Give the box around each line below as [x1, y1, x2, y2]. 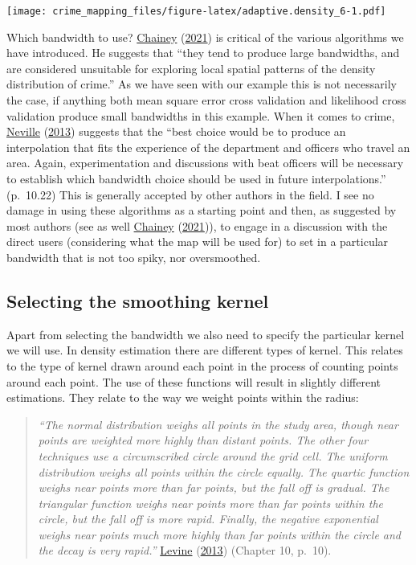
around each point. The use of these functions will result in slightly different [6, 373, 381, 390]
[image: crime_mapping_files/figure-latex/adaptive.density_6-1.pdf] [6, 6, 386, 17]
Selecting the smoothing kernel [6, 288, 269, 313]
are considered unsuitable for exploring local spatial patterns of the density [6, 59, 376, 76]
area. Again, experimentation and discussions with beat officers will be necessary [6, 154, 404, 171]
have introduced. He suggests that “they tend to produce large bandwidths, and [6, 44, 400, 61]
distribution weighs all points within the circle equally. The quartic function [38, 463, 410, 480]
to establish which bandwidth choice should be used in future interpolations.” [6, 170, 386, 186]
